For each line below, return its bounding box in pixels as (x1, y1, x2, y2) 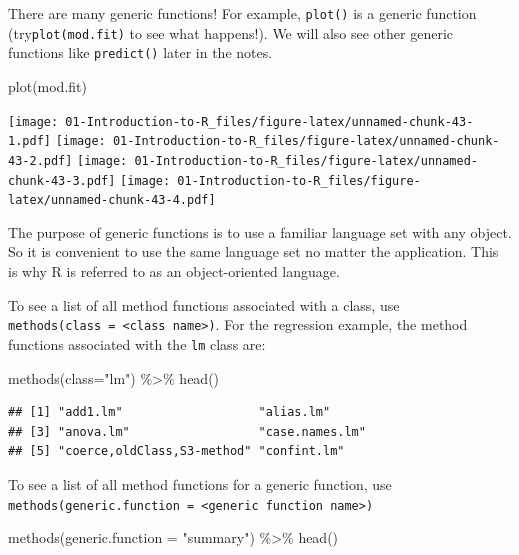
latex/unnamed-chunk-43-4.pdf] (8, 193, 216, 208)
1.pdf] (8, 134, 51, 149)
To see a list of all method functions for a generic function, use (8, 473, 392, 494)
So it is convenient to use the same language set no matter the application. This (8, 241, 499, 262)
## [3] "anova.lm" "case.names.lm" (8, 424, 366, 439)
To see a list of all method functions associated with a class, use (8, 294, 400, 315)
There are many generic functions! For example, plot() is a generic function (8, 3, 477, 23)
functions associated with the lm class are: (8, 333, 266, 354)
